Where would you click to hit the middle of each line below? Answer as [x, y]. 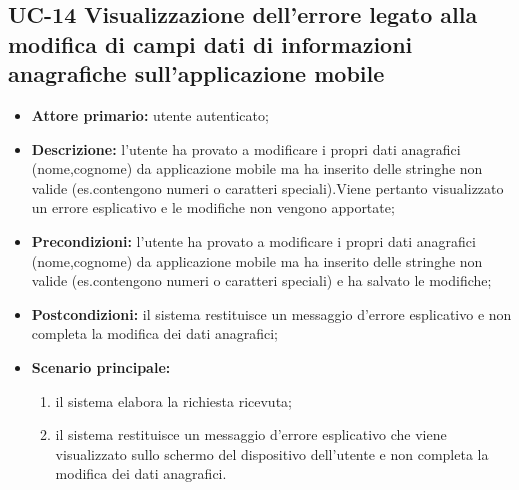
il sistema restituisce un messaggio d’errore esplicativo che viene [251, 434]
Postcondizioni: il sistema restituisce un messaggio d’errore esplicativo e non [271, 313]
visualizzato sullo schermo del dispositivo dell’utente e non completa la [272, 453]
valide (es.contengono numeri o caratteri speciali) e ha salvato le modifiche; [261, 280]
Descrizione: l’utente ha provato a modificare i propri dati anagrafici [246, 148]
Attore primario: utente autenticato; [150, 114]
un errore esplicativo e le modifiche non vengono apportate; [213, 207]
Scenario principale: [101, 366]
